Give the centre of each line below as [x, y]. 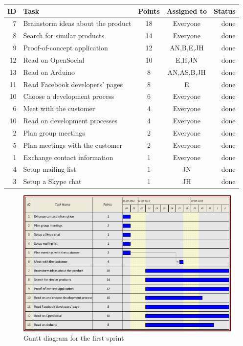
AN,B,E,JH [187, 48]
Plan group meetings [54, 132]
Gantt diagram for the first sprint [74, 338]
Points [149, 11]
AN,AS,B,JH [187, 72]
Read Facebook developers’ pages [73, 84]
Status [224, 11]
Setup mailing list [50, 169]
